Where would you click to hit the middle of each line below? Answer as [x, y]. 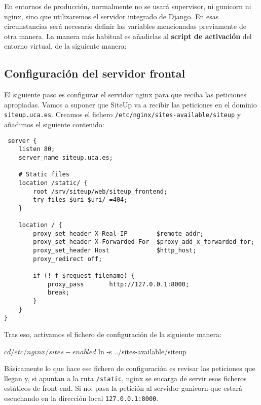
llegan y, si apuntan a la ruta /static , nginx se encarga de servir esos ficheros [125, 378]
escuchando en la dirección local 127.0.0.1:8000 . [81, 398]
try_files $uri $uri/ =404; [80, 200]
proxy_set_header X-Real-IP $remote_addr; [118, 233]
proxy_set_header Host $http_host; [115, 251]
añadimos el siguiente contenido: [54, 124]
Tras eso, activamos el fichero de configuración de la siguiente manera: [113, 334]
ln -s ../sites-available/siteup [142, 351]
